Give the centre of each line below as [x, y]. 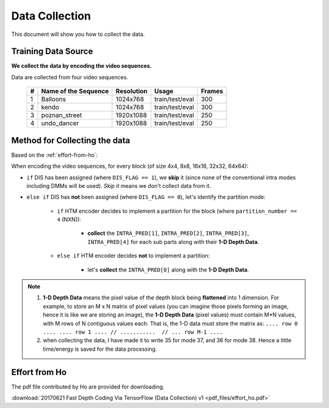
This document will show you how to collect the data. [78, 34]
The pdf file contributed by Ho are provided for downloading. [88, 387]
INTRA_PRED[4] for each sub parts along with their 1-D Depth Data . [173, 242]
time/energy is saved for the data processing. [100, 349]
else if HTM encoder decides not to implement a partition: [133, 256]
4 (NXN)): [69, 220]
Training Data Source [52, 52]
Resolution [132, 91]
